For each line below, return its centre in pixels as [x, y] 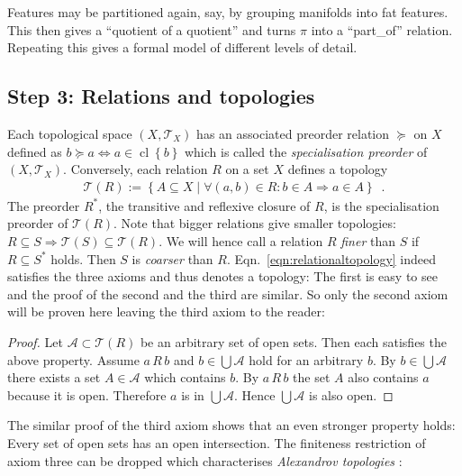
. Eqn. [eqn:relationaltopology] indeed [331, 258]
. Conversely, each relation [136, 169]
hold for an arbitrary [306, 359]
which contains [185, 377]
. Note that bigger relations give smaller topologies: [255, 223]
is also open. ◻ [351, 394]
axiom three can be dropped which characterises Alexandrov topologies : [205, 460]
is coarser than [172, 258]
